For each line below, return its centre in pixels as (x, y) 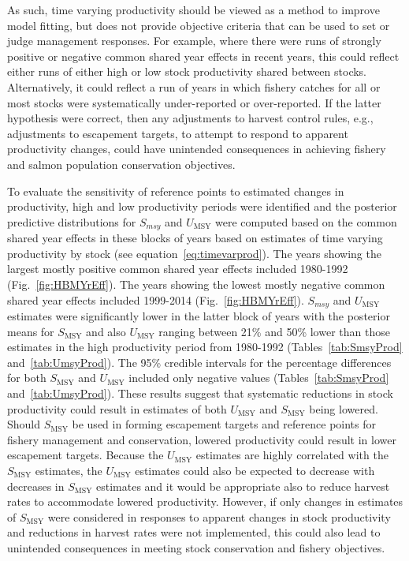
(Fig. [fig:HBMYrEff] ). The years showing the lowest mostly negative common (196, 284)
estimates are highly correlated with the (292, 455)
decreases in (36, 486)
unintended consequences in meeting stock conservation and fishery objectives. (196, 547)
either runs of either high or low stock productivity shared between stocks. (187, 71)
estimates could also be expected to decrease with (255, 470)
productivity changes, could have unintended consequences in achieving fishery (197, 149)
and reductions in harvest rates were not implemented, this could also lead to (194, 532)
